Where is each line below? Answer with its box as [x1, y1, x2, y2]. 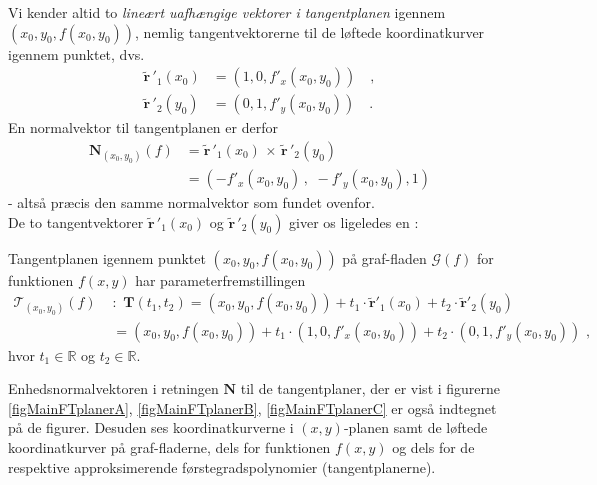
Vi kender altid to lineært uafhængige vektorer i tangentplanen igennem [8, 2, 446, 22]
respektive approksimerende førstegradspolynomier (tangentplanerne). [8, 456, 436, 477]
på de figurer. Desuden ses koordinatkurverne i [8, 417, 294, 438]
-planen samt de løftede [343, 417, 488, 438]
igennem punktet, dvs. [8, 43, 145, 64]
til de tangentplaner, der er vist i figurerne [240, 378, 501, 399]
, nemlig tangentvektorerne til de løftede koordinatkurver [135, 21, 485, 42]
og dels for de [392, 436, 475, 457]
